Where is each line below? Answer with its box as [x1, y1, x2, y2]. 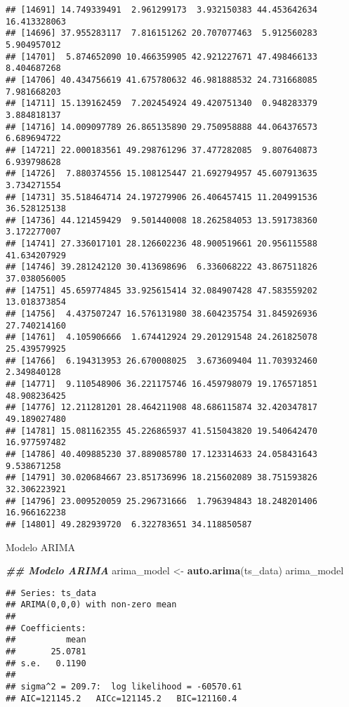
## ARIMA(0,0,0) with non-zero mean [6, 600, 177, 610]
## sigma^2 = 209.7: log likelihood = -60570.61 [6, 681, 242, 692]
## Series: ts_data [6, 588, 96, 598]
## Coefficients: [6, 623, 86, 633]
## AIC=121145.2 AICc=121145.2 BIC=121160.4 [6, 693, 237, 703]
